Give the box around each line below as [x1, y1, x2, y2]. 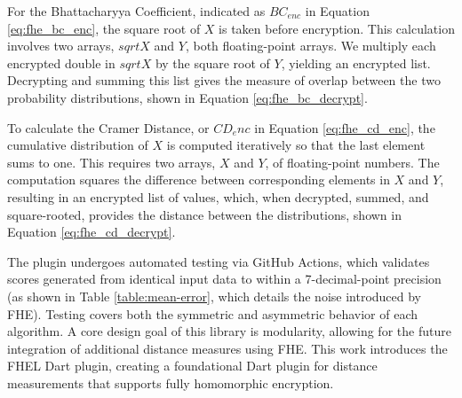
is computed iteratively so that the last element [166, 136, 426, 154]
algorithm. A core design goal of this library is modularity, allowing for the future [7, 322, 451, 340]
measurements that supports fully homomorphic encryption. [7, 373, 334, 392]
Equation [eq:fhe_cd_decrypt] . [7, 222, 176, 241]
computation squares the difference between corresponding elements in [7, 170, 390, 189]
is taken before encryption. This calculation [219, 19, 455, 37]
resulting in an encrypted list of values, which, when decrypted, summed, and [7, 187, 429, 206]
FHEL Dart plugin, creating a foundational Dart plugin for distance [7, 356, 378, 375]
